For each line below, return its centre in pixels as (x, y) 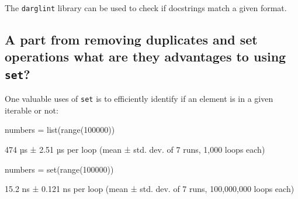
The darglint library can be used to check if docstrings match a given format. (146, 8)
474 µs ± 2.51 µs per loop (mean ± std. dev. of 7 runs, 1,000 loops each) (135, 150)
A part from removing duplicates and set (131, 40)
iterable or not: (32, 110)
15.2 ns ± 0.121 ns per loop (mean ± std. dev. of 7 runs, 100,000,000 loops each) (150, 189)
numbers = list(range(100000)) (60, 130)
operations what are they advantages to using (145, 56)
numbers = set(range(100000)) (59, 169)
